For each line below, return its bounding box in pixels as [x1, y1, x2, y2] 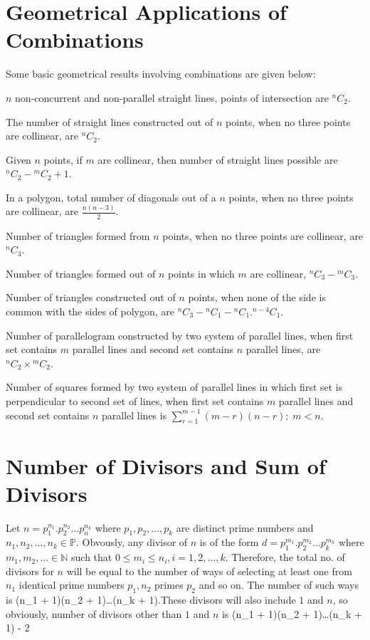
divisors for [6, 563, 54, 578]
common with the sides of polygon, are [6, 303, 175, 318]
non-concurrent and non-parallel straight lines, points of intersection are [15, 90, 329, 105]
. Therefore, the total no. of [225, 550, 345, 565]
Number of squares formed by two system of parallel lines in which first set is [6, 379, 343, 394]
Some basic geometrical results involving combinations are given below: [6, 66, 316, 81]
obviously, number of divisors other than [6, 606, 182, 621]
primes [154, 577, 184, 592]
